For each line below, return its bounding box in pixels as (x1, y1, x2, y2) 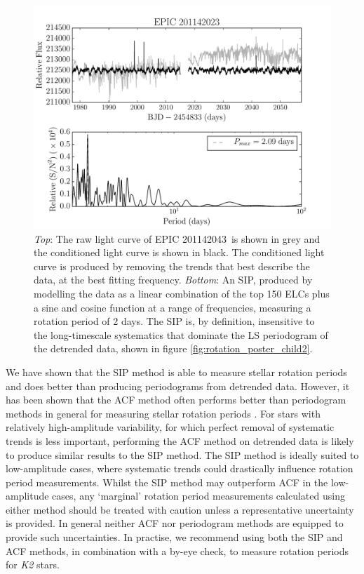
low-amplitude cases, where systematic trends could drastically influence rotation (6, 461, 353, 476)
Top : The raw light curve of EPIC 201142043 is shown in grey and (34, 231, 321, 246)
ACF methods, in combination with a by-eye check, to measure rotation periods (6, 543, 349, 558)
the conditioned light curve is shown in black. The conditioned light (34, 245, 325, 260)
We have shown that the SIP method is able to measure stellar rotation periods (6, 364, 347, 379)
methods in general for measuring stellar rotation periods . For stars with (6, 406, 321, 420)
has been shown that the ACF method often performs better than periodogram (6, 392, 346, 407)
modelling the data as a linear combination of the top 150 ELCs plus (34, 286, 330, 300)
